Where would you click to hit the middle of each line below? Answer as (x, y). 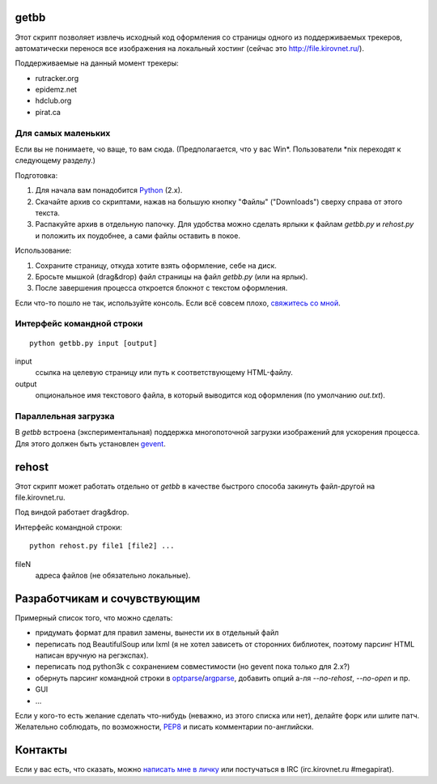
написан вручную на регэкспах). (92, 655)
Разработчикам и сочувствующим (108, 598)
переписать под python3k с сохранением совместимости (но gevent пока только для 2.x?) (193, 667)
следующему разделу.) (55, 160)
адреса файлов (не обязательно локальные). (113, 575)
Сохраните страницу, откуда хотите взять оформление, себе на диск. (156, 265)
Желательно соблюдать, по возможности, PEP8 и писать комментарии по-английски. (164, 727)
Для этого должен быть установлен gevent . (90, 443)
